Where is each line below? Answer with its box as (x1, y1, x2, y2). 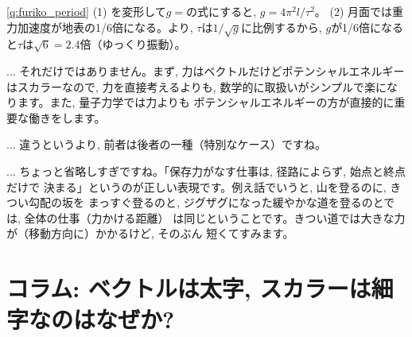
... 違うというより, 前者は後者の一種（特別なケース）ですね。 (6, 136, 326, 153)
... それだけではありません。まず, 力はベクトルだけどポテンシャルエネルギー (6, 62, 405, 79)
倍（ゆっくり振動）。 (80, 36, 186, 52)
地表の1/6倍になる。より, (61, 18, 193, 35)
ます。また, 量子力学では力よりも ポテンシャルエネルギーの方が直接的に (17, 94, 395, 110)
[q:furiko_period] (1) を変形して (6, 3, 166, 19)
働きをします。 (28, 109, 106, 126)
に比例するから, (240, 18, 322, 35)
